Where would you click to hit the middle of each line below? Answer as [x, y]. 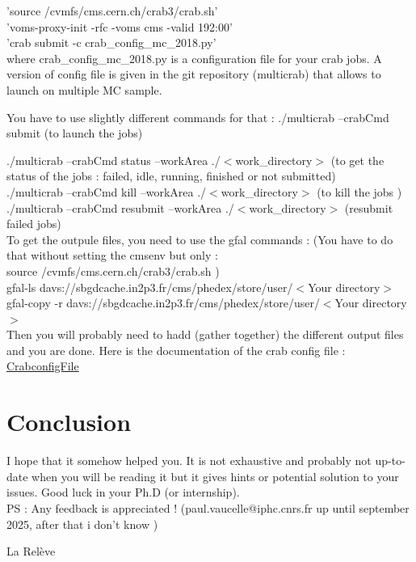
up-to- [390, 461]
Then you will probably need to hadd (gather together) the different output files [205, 334]
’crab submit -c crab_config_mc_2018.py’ [111, 42]
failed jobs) [34, 224]
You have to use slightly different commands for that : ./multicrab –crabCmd [198, 117]
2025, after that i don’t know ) [82, 524]
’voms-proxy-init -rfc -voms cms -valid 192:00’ [120, 26]
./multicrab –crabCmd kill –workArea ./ [107, 191]
